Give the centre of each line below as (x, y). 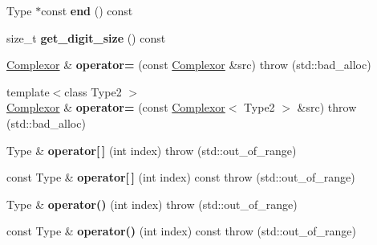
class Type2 (93, 91)
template (28, 91)
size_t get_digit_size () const (86, 37)
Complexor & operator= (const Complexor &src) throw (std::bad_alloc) (189, 65)
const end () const (87, 10)
